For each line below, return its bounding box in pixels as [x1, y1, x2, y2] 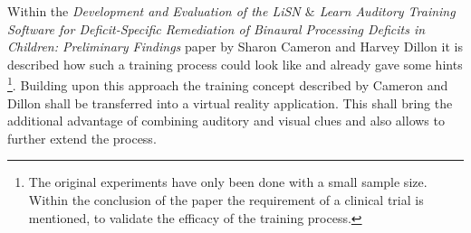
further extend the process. [7, 128, 157, 147]
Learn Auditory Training [319, 2, 456, 20]
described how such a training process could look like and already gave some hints [7, 54, 463, 73]
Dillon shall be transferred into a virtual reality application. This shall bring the [7, 93, 453, 112]
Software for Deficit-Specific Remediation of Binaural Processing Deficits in [7, 19, 426, 38]
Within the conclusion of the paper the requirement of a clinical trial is [28, 191, 424, 209]
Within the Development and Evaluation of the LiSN [7, 2, 301, 20]
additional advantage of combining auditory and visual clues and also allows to [7, 111, 445, 130]
